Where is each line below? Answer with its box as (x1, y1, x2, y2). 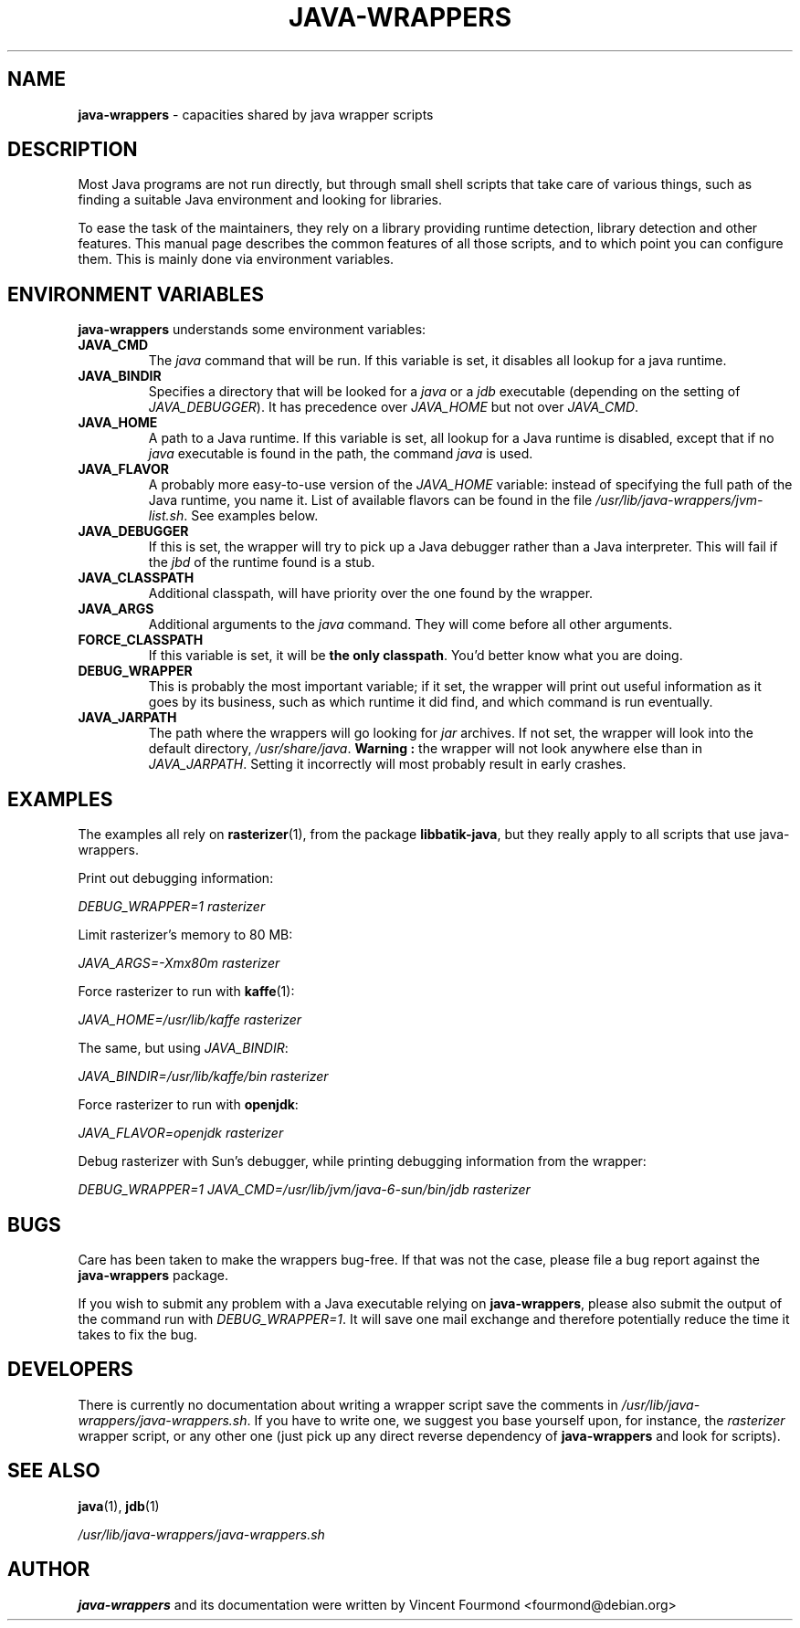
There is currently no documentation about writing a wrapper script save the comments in (78, 1396, 618, 1413)
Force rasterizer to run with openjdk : (78, 1097, 299, 1113)
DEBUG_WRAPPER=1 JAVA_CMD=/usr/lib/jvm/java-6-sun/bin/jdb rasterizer (78, 1182, 531, 1198)
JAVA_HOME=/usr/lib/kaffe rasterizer (78, 1012, 302, 1028)
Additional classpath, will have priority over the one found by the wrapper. (148, 585, 594, 602)
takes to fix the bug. (78, 1326, 198, 1342)
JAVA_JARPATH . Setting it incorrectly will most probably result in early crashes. (148, 756, 626, 772)
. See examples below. (184, 508, 319, 524)
